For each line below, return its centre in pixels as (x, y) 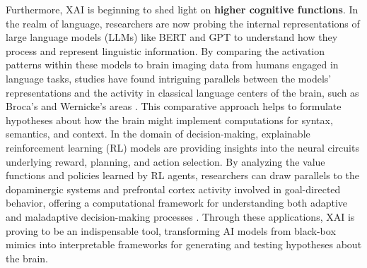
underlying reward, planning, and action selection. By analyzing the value (165, 161)
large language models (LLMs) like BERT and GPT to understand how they (172, 37)
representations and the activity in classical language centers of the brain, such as (182, 92)
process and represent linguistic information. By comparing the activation (165, 50)
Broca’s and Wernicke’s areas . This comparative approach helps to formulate (174, 106)
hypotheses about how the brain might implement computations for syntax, (169, 120)
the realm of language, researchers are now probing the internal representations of (183, 23)
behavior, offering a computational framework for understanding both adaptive (176, 203)
